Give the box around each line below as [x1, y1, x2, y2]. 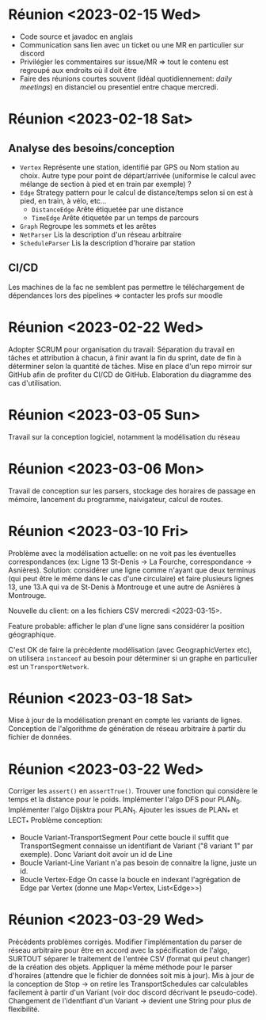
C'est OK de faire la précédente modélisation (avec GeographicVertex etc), [8, 645, 252, 654]
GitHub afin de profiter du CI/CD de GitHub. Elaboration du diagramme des [8, 370, 252, 379]
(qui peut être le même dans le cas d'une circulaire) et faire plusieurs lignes [8, 573, 254, 583]
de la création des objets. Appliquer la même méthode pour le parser [8, 962, 233, 972]
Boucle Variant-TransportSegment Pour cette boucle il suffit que [19, 832, 230, 842]
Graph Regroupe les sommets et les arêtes [19, 221, 157, 230]
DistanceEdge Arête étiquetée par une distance [31, 204, 184, 214]
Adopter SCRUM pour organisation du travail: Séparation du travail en [8, 344, 235, 354]
